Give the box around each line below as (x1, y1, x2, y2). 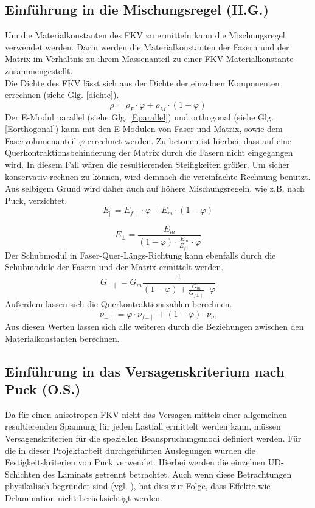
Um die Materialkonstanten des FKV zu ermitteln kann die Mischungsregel (5, 29, 285, 41)
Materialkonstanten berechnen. (5, 332, 120, 344)
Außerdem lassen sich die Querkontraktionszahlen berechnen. (5, 297, 232, 310)
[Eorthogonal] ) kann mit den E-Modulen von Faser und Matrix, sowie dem (5, 122, 283, 135)
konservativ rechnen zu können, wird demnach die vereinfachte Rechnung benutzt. (5, 170, 311, 183)
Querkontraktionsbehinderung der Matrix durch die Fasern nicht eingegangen (5, 146, 293, 159)
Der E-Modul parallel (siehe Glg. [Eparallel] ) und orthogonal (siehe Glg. (5, 110, 274, 123)
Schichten (5, 467, 40, 480)
